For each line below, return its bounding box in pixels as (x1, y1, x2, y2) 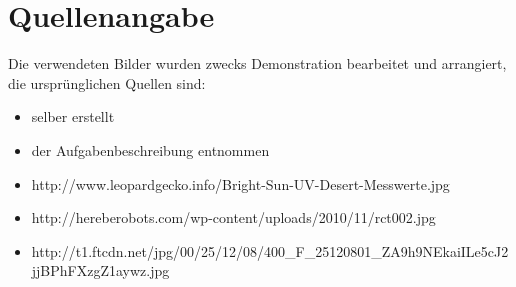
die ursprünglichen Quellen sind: (8, 72, 206, 93)
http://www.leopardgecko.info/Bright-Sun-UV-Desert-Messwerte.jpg (31, 173, 450, 194)
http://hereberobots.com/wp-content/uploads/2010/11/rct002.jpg (31, 207, 436, 228)
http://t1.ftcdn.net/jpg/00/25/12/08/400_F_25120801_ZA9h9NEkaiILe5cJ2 (31, 240, 509, 261)
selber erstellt (31, 106, 115, 127)
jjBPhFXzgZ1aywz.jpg (31, 260, 170, 281)
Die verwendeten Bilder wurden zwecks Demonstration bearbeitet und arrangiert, (8, 53, 507, 74)
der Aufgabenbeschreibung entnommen (31, 139, 270, 160)
